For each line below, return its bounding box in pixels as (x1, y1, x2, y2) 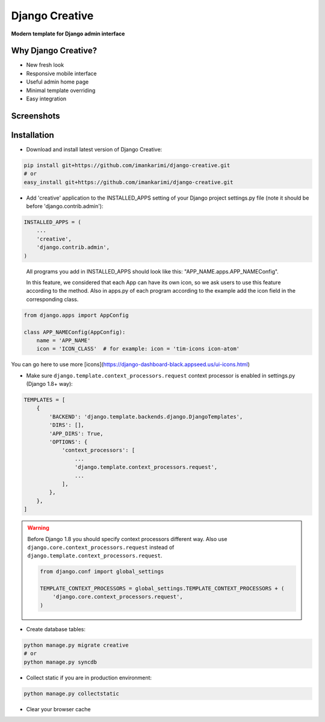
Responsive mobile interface (26, 70, 97, 77)
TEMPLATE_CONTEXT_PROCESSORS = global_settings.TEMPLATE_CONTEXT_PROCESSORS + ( (40, 585, 285, 592)
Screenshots (11, 111, 60, 121)
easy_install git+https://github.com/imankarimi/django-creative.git (23, 179, 234, 186)
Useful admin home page (26, 78, 89, 85)
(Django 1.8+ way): (26, 381, 73, 388)
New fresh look (26, 61, 64, 69)
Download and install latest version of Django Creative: (26, 145, 162, 153)
